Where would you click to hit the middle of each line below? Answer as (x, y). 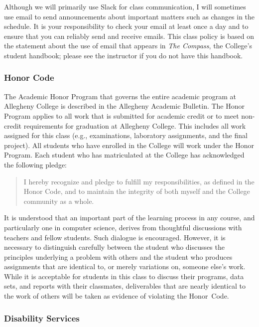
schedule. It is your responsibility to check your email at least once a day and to (126, 26)
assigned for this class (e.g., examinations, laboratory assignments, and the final (126, 135)
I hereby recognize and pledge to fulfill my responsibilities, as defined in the (139, 181)
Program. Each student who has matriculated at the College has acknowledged (124, 155)
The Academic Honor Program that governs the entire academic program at (120, 96)
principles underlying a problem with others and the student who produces (118, 256)
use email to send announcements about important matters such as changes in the (129, 16)
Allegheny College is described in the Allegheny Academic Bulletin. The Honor (125, 106)
